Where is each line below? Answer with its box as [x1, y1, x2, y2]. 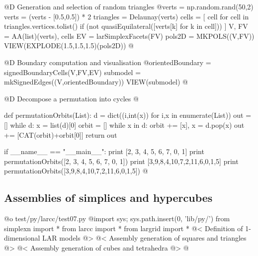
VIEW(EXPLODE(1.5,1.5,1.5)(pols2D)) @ [4, 40, 134, 51]
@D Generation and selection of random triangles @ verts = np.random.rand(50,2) [4, 1, 254, 11]
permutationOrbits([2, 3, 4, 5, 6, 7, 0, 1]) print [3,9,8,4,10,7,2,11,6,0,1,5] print [4, 156, 239, 166]
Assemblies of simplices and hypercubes [4, 190, 213, 205]
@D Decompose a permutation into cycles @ [4, 93, 139, 103]
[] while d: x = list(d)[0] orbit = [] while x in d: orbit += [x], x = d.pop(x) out [4, 119, 245, 130]
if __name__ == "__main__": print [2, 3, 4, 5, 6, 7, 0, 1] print [4, 146, 204, 157]
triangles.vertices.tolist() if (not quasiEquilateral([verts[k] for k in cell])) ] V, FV [4, 21, 248, 31]
